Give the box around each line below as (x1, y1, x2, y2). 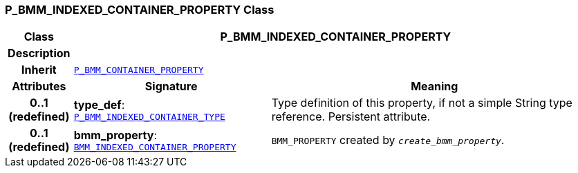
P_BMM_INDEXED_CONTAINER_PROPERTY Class (5, 3, 274, 17)
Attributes (12, 79, 66, 94)
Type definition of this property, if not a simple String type (271, 96, 572, 110)
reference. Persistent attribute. (271, 110, 431, 124)
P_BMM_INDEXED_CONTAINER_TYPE (73, 111, 225, 122)
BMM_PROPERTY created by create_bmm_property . (271, 133, 505, 147)
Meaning (411, 79, 458, 94)
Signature (144, 79, 198, 94)
